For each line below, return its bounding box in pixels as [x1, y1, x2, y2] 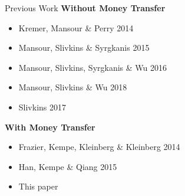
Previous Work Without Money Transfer [5, 2, 166, 14]
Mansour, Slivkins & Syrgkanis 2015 [18, 41, 150, 54]
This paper [18, 180, 58, 192]
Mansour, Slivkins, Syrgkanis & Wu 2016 [18, 61, 167, 73]
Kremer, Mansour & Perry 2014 [18, 21, 134, 34]
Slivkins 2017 [18, 100, 67, 113]
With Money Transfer [5, 120, 95, 133]
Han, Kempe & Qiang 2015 [18, 160, 117, 172]
